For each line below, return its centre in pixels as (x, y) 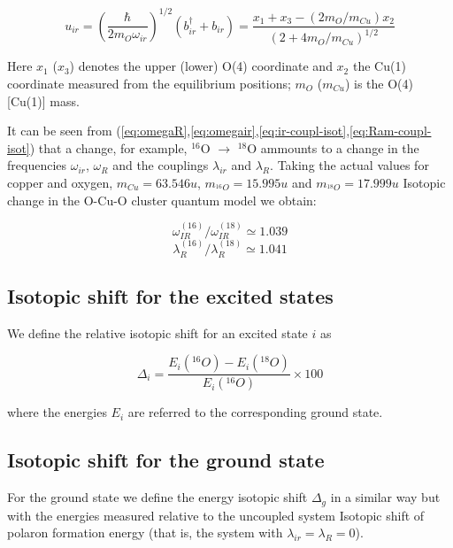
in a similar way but (385, 497)
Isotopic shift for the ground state (166, 460)
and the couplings (161, 165)
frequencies (37, 165)
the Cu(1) (379, 66)
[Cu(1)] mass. (43, 100)
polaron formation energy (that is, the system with (145, 533)
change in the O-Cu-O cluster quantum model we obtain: (162, 200)
